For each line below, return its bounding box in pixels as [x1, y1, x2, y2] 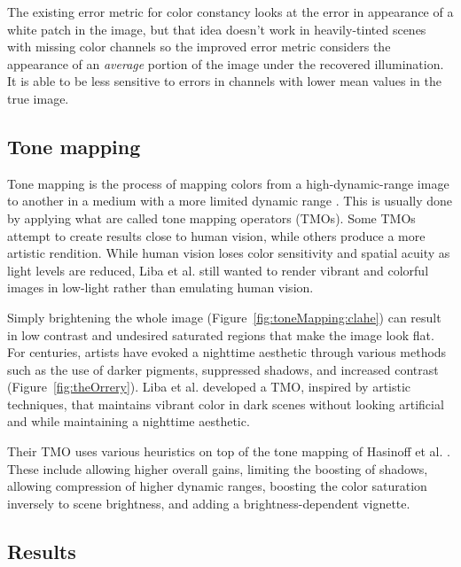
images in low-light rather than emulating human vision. [7, 278, 314, 297]
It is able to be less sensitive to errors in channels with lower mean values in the [7, 72, 441, 90]
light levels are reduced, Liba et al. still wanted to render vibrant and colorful [7, 260, 429, 279]
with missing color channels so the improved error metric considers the [7, 37, 391, 56]
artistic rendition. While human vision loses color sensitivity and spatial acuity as [7, 244, 450, 262]
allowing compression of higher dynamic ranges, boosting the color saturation [7, 477, 427, 495]
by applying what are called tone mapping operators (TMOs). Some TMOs [7, 208, 416, 227]
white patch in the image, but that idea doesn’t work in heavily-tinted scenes [7, 19, 426, 38]
